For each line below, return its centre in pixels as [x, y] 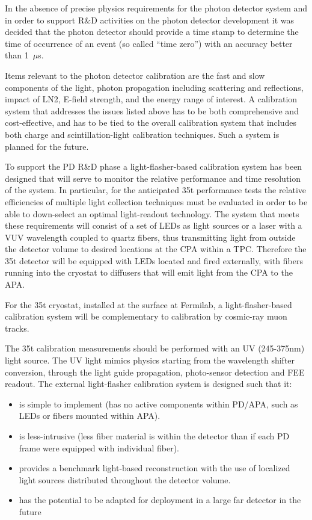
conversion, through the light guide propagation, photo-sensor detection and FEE [155, 372]
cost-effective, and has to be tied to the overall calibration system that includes [151, 122]
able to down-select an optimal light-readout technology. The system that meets [152, 213]
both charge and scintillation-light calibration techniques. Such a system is [142, 134]
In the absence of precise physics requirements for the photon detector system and [156, 8]
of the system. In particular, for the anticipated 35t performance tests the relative [156, 190]
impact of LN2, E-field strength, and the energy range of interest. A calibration [151, 99]
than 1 [17, 55]
